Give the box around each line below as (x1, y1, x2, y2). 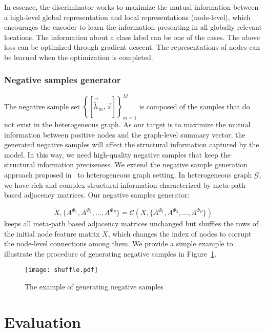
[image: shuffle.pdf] (25, 266, 98, 274)
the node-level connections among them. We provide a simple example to (4, 238, 233, 249)
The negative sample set (4, 101, 80, 111)
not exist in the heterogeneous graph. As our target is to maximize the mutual (4, 119, 251, 130)
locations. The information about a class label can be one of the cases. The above (4, 31, 260, 42)
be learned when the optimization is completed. (4, 51, 153, 62)
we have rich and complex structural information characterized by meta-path (4, 179, 245, 190)
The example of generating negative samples (25, 281, 163, 292)
